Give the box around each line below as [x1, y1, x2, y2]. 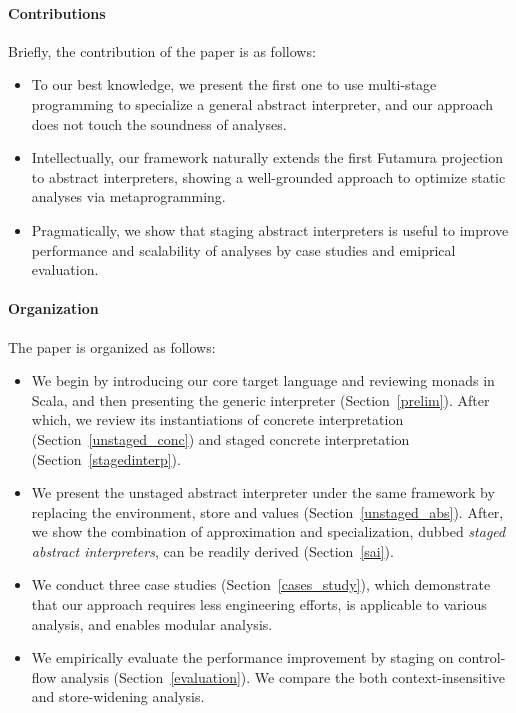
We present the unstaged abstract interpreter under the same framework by [31, 482, 495, 503]
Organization [8, 298, 99, 319]
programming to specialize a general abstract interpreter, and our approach [31, 93, 494, 114]
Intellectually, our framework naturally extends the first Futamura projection [31, 147, 504, 168]
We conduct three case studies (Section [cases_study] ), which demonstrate [31, 574, 491, 595]
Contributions [8, 2, 106, 23]
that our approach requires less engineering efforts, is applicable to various [31, 594, 487, 615]
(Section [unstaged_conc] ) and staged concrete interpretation [31, 428, 410, 449]
